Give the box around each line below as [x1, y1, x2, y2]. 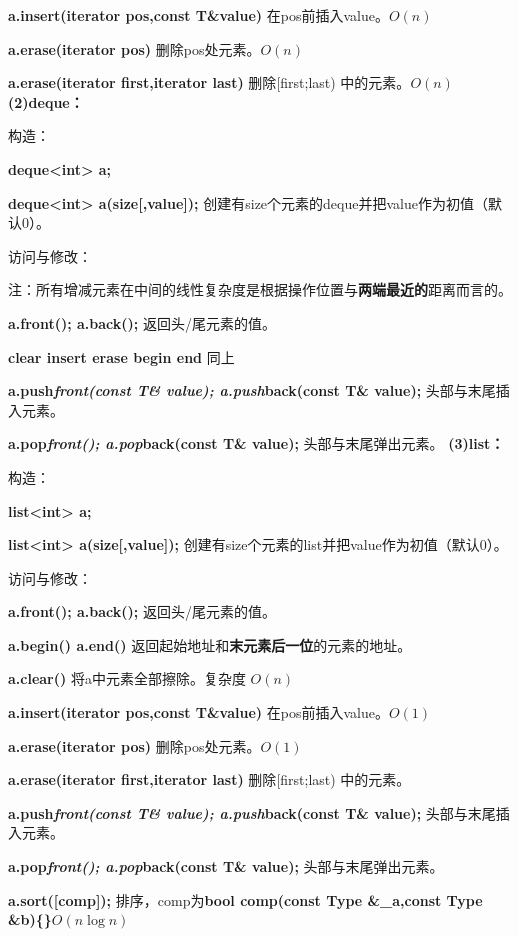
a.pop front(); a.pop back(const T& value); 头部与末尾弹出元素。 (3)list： [8, 433, 505, 454]
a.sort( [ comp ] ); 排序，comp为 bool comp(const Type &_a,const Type [8, 889, 483, 910]
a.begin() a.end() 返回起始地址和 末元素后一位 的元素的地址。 [8, 634, 412, 655]
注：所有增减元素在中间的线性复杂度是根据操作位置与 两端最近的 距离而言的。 [8, 279, 512, 300]
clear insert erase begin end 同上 [8, 346, 235, 367]
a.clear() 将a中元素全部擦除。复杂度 [8, 668, 246, 689]
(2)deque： [8, 91, 84, 112]
